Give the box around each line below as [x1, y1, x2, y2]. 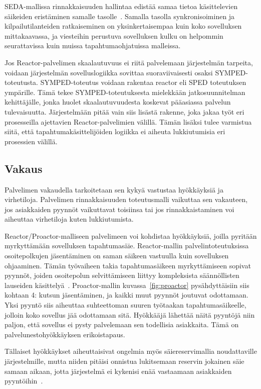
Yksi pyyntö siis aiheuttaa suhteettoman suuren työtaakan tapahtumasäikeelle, [5, 300, 246, 310]
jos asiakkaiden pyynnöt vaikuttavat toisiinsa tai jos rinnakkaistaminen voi [5, 204, 234, 214]
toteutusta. [5, 77, 38, 87]
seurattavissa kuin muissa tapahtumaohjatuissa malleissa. [5, 40, 181, 51]
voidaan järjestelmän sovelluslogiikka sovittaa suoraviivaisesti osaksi [5, 67, 213, 77]
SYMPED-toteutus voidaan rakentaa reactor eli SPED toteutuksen [40, 77, 246, 87]
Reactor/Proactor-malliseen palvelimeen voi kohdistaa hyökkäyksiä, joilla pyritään [5, 230, 257, 241]
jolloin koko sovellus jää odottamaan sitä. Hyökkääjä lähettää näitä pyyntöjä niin [5, 309, 255, 320]
